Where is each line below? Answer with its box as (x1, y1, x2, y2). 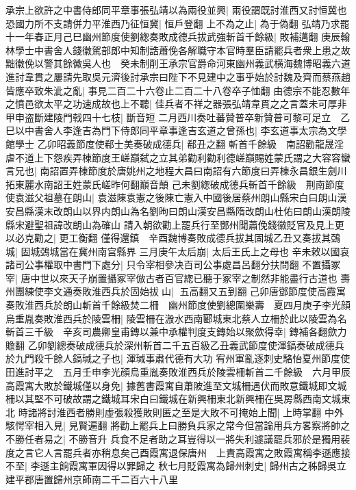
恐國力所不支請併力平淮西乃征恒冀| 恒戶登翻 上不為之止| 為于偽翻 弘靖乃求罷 (5, 16, 350, 30)
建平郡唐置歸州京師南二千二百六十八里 (5, 472, 178, 486)
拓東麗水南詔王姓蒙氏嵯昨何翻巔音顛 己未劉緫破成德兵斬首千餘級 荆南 (5, 177, 325, 191)
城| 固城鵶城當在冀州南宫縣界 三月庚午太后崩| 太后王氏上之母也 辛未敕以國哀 (5, 244, 350, 258)
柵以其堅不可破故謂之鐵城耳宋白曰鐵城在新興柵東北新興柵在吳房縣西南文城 (5, 391, 341, 406)
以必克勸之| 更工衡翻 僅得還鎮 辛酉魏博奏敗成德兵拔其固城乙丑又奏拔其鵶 (5, 231, 341, 245)
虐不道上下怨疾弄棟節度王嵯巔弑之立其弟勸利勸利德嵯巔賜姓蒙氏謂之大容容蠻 (5, 150, 351, 164)
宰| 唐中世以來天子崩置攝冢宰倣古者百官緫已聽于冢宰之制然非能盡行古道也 (5, 270, 338, 285)
